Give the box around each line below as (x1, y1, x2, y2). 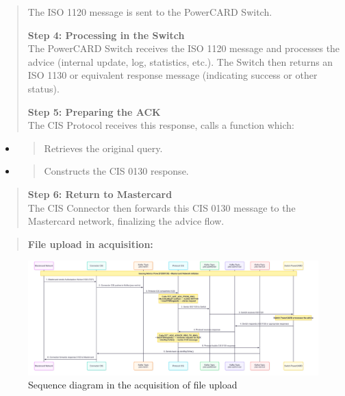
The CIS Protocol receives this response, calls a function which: (27, 118, 294, 132)
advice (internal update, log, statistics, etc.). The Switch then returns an (27, 54, 333, 69)
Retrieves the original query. (44, 140, 163, 155)
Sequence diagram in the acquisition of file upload (28, 378, 238, 392)
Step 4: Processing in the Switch (27, 27, 185, 42)
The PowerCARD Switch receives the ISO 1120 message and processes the (27, 41, 340, 55)
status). (27, 81, 60, 95)
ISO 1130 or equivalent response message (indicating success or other (27, 68, 318, 82)
